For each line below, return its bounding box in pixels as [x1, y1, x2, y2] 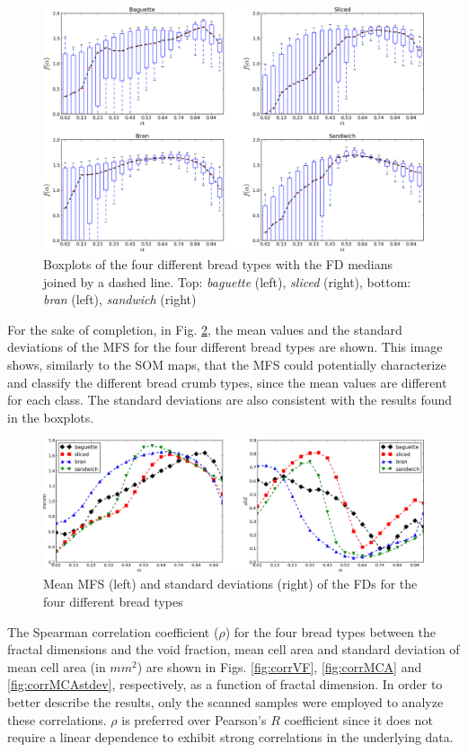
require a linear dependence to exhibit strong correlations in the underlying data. [7, 728, 454, 747]
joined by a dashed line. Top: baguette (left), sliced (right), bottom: [43, 272, 411, 291]
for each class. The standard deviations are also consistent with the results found [7, 390, 453, 409]
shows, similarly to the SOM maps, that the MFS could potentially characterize [7, 355, 446, 374]
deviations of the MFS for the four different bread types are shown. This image [7, 337, 443, 356]
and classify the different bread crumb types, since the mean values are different [7, 372, 447, 391]
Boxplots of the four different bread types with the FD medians [43, 255, 393, 274]
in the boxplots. [7, 407, 94, 426]
